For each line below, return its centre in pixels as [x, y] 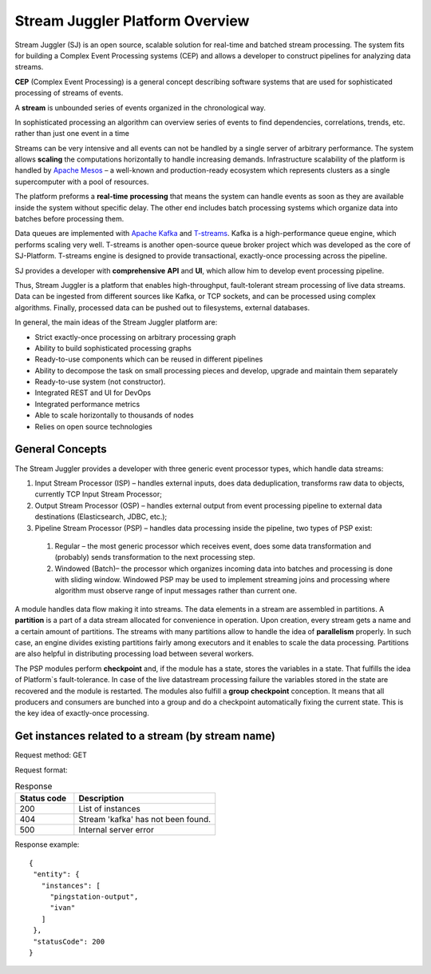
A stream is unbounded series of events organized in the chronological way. [140, 107]
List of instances [110, 809]
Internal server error [117, 830]
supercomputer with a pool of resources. [82, 182]
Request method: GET [51, 755]
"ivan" [63, 908]
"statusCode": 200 [69, 941]
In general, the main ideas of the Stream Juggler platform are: [116, 322]
